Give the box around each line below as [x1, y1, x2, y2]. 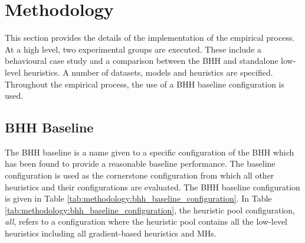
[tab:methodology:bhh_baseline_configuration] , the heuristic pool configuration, [5, 203, 295, 216]
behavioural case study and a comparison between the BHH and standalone [5, 54, 278, 67]
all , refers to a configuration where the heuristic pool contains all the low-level [5, 215, 287, 228]
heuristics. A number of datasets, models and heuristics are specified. [23, 66, 273, 78]
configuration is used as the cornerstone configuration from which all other [5, 169, 274, 182]
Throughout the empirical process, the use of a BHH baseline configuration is [5, 77, 285, 90]
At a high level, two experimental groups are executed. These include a [5, 43, 262, 55]
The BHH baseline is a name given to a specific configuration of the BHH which [5, 145, 294, 158]
